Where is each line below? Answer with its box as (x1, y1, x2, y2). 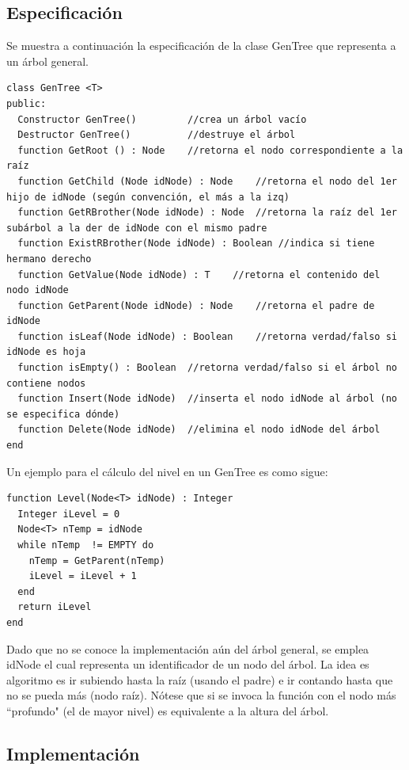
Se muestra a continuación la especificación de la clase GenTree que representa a (6, 37, 396, 54)
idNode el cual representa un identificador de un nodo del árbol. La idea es (6, 656, 369, 673)
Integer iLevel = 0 (17, 508, 120, 520)
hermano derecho (6, 253, 92, 265)
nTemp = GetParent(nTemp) (28, 555, 165, 566)
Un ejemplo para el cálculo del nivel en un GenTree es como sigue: (6, 463, 328, 479)
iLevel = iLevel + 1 (28, 570, 137, 582)
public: (6, 97, 47, 109)
